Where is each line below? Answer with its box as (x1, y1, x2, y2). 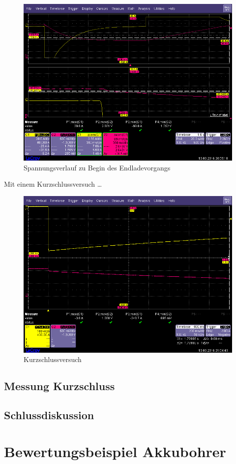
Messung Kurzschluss (4, 378, 115, 394)
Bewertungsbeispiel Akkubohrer (4, 441, 226, 461)
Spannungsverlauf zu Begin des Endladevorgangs (24, 162, 171, 172)
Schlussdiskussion (4, 407, 94, 423)
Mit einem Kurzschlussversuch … (4, 179, 102, 189)
